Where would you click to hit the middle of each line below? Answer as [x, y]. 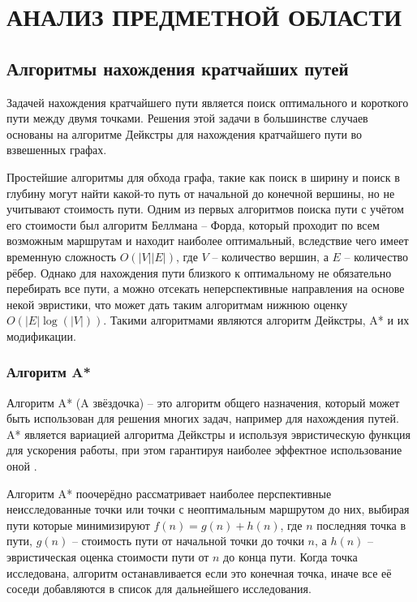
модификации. [41, 335]
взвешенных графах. [57, 150]
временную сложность [62, 256]
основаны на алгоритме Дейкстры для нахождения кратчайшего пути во [185, 133]
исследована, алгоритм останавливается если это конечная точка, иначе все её [199, 572]
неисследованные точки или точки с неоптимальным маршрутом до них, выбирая [208, 509]
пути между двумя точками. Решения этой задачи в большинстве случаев [187, 118]
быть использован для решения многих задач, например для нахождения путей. [203, 418]
